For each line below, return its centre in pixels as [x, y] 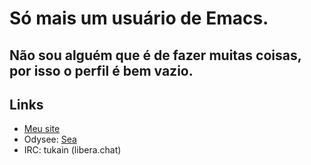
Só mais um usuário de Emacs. [139, 18]
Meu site [42, 129]
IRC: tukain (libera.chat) [72, 150]
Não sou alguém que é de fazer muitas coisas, [155, 55]
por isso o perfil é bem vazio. [101, 70]
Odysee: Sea [50, 139]
